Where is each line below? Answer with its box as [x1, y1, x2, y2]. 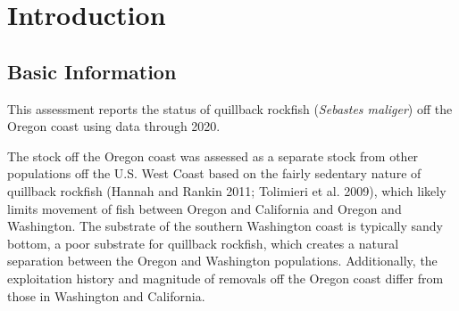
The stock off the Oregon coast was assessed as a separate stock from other [7, 146, 419, 165]
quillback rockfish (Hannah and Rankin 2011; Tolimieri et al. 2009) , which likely [7, 181, 446, 200]
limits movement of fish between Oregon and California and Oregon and [7, 199, 402, 217]
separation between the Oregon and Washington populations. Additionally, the [7, 251, 438, 270]
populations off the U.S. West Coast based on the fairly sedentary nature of [7, 164, 421, 183]
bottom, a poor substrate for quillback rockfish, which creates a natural [7, 233, 399, 252]
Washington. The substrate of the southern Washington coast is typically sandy [7, 217, 444, 235]
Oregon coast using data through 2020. [7, 117, 221, 135]
